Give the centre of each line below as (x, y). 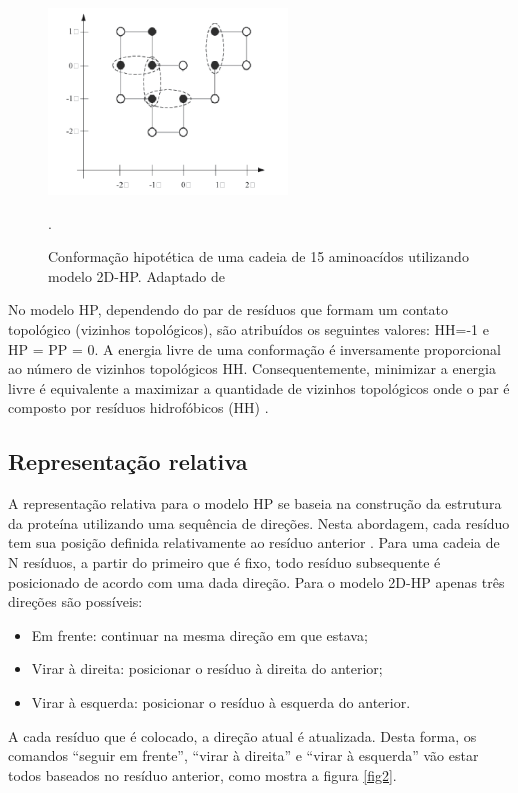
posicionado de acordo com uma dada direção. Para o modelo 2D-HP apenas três (256, 581)
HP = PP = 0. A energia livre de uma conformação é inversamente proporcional (254, 348)
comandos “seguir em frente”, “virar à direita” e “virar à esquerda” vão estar (243, 755)
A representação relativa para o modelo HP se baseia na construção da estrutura (255, 503)
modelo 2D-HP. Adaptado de (136, 275)
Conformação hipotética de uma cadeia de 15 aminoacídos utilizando (258, 256)
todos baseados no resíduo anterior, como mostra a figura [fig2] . (202, 774)
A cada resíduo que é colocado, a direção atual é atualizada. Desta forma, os (242, 735)
